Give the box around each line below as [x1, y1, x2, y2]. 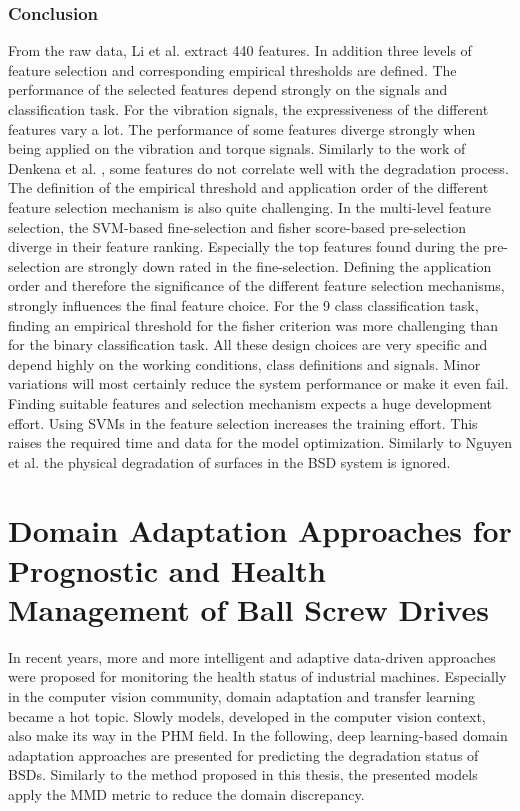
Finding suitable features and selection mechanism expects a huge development [8, 392, 492, 413]
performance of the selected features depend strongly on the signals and [8, 79, 448, 100]
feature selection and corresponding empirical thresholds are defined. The [8, 59, 457, 80]
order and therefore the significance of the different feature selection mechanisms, [8, 275, 505, 296]
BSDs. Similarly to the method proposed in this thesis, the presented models [8, 764, 478, 785]
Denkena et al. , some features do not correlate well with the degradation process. [8, 157, 509, 178]
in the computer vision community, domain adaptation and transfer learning [8, 685, 476, 706]
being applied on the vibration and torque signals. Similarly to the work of [8, 138, 466, 159]
